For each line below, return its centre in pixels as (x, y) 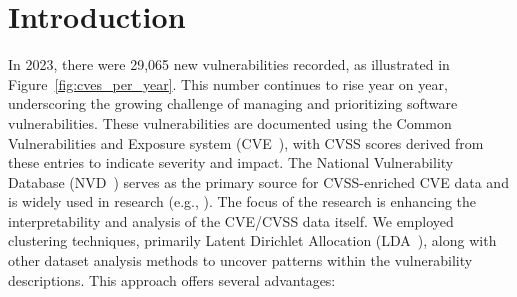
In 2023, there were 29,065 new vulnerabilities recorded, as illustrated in (229, 64)
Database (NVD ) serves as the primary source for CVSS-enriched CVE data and (258, 181)
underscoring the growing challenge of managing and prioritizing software (233, 103)
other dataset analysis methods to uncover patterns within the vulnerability (240, 260)
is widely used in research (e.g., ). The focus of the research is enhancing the (242, 201)
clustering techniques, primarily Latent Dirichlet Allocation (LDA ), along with (252, 240)
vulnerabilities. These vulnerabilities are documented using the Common (230, 122)
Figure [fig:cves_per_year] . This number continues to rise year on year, (228, 83)
